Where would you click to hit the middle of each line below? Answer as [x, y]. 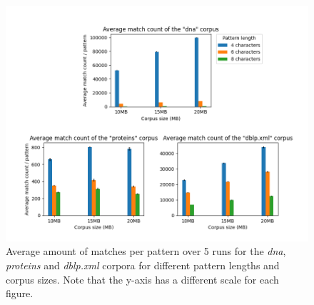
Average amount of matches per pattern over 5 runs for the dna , [146, 251]
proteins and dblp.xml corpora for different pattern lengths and [143, 265]
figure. [20, 293]
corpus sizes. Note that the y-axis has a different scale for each [142, 279]
